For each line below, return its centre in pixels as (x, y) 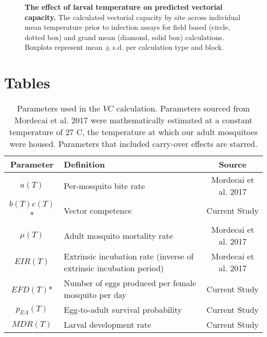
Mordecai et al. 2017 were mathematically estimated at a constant (133, 120)
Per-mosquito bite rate (104, 185)
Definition (84, 164)
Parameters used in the (59, 108)
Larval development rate (108, 325)
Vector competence (98, 211)
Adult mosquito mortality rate (118, 235)
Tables (27, 82)
